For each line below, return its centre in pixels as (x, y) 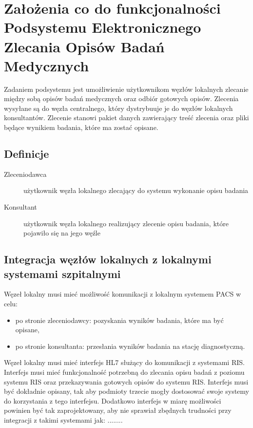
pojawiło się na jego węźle (62, 233)
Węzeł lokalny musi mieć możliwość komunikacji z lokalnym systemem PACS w (123, 294)
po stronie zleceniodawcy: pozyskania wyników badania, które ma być (119, 320)
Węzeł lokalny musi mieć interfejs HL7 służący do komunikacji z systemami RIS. (124, 362)
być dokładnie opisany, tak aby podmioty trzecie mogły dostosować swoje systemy (126, 391)
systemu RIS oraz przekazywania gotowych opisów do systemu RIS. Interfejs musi (126, 381)
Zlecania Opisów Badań (84, 46)
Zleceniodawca (25, 174)
